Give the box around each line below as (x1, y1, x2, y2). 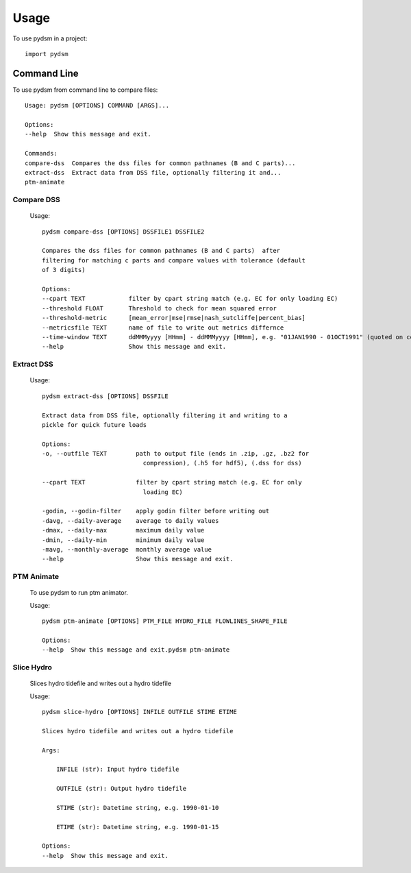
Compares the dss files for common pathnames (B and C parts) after (42, 247, 281, 255)
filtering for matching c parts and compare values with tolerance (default (42, 256, 306, 264)
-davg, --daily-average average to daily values (42, 517, 219, 524)
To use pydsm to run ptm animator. (29, 589, 128, 597)
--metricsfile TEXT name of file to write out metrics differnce (42, 323, 284, 332)
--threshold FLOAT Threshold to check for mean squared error (42, 304, 277, 312)
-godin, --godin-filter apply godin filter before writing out (42, 507, 270, 515)
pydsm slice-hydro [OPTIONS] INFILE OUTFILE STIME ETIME (42, 708, 238, 716)
